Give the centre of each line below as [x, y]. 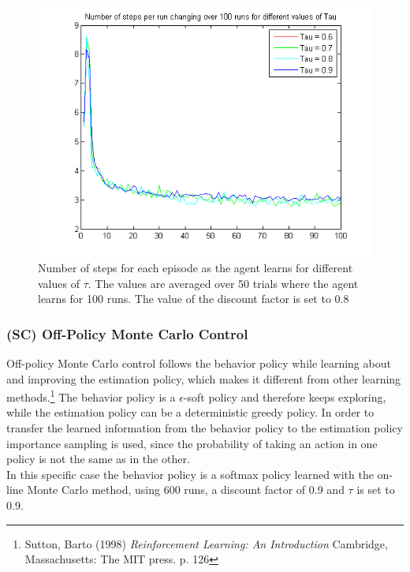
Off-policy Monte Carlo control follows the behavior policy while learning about [199, 363]
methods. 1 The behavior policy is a [91, 396]
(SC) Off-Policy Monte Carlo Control [127, 333]
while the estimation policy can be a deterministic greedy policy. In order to [190, 412]
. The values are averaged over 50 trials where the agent [223, 283]
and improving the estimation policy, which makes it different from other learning [204, 378]
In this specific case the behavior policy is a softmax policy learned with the [190, 474]
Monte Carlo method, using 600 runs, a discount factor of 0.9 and [186, 490]
